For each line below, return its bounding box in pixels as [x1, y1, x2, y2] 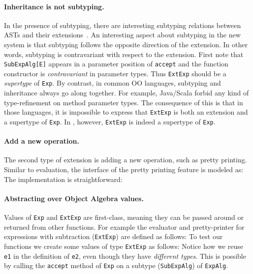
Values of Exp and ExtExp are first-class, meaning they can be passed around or [4, 212, 244, 222]
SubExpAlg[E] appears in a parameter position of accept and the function [4, 59, 228, 69]
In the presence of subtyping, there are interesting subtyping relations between [4, 20, 241, 30]
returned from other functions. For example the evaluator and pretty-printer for [4, 221, 245, 232]
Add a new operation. [4, 136, 79, 146]
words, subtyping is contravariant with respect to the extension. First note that [4, 49, 244, 59]
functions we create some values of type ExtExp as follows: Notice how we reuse [4, 241, 243, 251]
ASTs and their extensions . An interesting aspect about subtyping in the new [4, 30, 241, 40]
